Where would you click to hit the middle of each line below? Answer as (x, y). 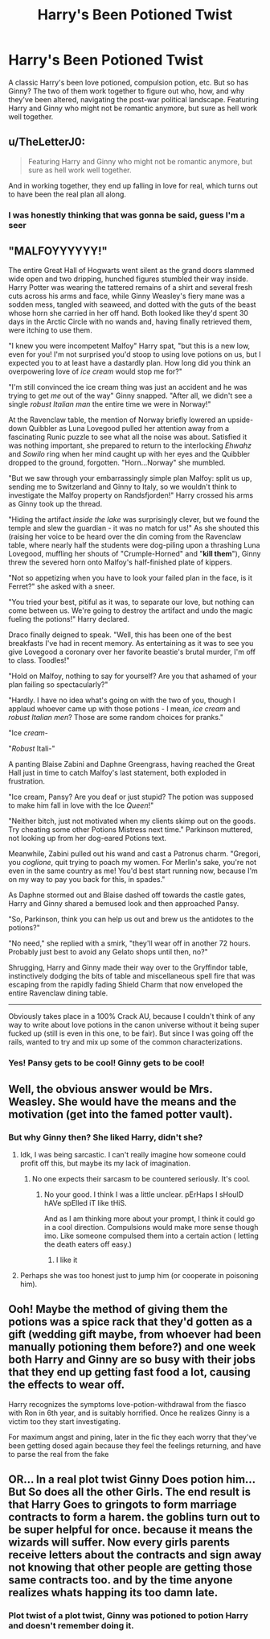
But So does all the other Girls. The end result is (130, 1492)
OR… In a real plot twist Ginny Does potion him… (132, 1480)
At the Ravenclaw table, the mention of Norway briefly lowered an (117, 420)
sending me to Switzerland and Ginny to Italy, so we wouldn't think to (123, 487)
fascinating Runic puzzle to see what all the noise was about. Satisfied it (128, 437)
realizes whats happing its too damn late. (113, 1593)
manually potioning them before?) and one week (132, 1347)
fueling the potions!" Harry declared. (69, 619)
